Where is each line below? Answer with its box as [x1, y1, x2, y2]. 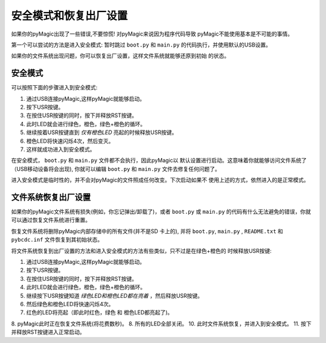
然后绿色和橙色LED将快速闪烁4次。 [26, 300, 114, 307]
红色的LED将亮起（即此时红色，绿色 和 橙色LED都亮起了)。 [26, 309, 173, 316]
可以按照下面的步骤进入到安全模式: [11, 84, 98, 91]
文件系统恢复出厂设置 [11, 192, 91, 202]
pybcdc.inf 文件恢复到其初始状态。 [11, 236, 103, 243]
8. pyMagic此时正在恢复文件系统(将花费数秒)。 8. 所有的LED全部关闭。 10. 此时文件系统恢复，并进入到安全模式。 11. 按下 [11, 320, 312, 327]
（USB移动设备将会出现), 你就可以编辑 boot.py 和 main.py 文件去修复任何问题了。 [11, 165, 220, 172]
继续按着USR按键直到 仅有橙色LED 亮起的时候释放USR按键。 [26, 129, 177, 136]
